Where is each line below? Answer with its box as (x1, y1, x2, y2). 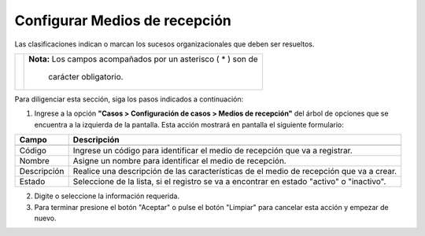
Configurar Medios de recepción (14, 12, 232, 29)
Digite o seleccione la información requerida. (34, 191, 180, 201)
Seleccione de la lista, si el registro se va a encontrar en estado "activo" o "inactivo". (72, 176, 386, 187)
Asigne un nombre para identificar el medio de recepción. (72, 156, 286, 167)
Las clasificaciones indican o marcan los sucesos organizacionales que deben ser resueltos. (14, 39, 315, 49)
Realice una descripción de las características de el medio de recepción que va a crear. (72, 166, 397, 177)
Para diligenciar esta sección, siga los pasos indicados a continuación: (14, 94, 244, 104)
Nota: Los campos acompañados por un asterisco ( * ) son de (28, 53, 259, 65)
